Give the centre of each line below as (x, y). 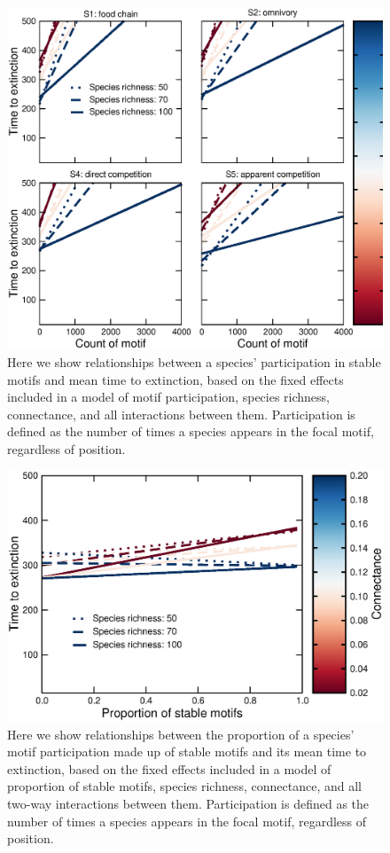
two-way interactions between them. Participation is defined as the (188, 804)
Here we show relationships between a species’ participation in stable (194, 361)
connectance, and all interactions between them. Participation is (181, 414)
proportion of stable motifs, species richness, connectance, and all (184, 786)
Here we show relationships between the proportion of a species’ (181, 734)
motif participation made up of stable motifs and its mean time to (187, 751)
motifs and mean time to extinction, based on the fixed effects (175, 379)
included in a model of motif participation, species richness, (169, 397)
